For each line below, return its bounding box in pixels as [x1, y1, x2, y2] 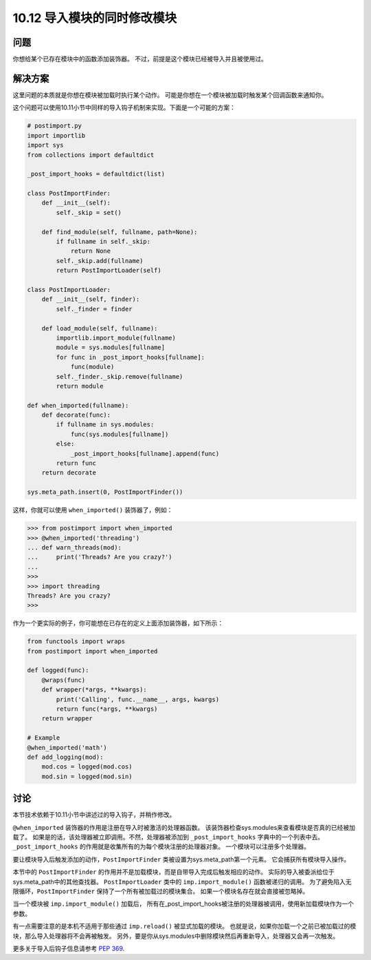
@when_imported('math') [27, 744, 108, 751]
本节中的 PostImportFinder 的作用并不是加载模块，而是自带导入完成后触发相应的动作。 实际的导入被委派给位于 [12, 868, 335, 876]
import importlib [27, 132, 86, 139]
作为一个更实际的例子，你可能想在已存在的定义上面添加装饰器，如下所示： [12, 619, 223, 627]
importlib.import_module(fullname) [56, 334, 177, 342]
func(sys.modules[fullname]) [70, 430, 169, 438]
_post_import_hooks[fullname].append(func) [70, 450, 220, 457]
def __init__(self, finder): [41, 295, 140, 303]
